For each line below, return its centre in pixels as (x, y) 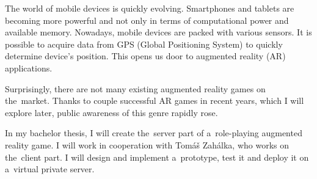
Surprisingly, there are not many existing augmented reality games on (135, 88)
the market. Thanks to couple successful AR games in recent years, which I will (155, 100)
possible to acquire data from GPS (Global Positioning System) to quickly (144, 44)
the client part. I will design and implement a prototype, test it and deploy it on (157, 157)
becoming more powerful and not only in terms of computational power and (147, 20)
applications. (29, 68)
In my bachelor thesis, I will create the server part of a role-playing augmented (154, 133)
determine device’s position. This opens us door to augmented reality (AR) (145, 56)
